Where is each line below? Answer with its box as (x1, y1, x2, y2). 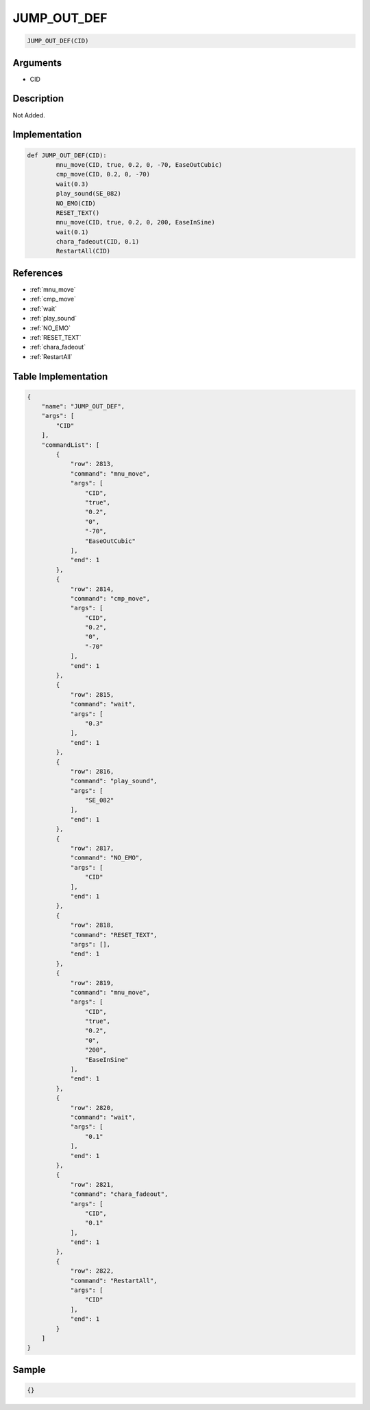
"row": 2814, (70, 585, 114, 593)
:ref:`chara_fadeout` (29, 343, 86, 351)
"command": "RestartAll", (70, 1277, 158, 1284)
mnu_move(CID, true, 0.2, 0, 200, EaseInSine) (56, 218, 215, 227)
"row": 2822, (70, 1267, 114, 1275)
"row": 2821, (70, 1181, 114, 1188)
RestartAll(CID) (56, 247, 111, 255)
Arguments (12, 57, 62, 69)
